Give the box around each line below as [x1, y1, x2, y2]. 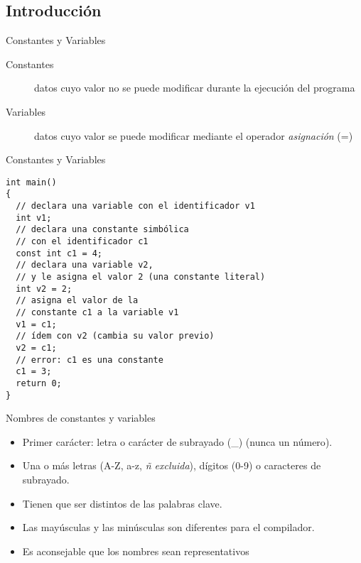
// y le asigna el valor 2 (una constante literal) [16, 272, 266, 283]
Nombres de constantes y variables [6, 410, 156, 425]
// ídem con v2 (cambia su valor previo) [16, 331, 215, 341]
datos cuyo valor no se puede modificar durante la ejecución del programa [34, 80, 355, 95]
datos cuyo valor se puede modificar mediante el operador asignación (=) [34, 128, 353, 143]
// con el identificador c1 [16, 236, 149, 247]
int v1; [16, 212, 52, 223]
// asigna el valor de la [16, 295, 139, 306]
